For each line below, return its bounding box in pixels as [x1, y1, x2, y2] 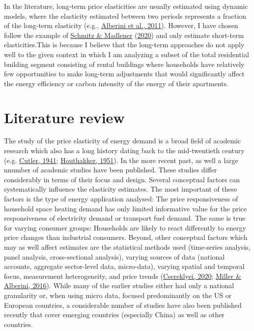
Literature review [4, 107, 125, 127]
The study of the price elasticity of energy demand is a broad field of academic [4, 135, 241, 146]
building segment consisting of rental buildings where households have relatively [4, 59, 245, 69]
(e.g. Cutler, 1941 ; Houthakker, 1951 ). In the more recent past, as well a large [4, 155, 238, 165]
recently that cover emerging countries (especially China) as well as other [4, 309, 225, 320]
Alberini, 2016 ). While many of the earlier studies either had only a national [4, 280, 234, 291]
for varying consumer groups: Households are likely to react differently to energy [4, 222, 246, 232]
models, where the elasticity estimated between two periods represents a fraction [4, 10, 246, 21]
